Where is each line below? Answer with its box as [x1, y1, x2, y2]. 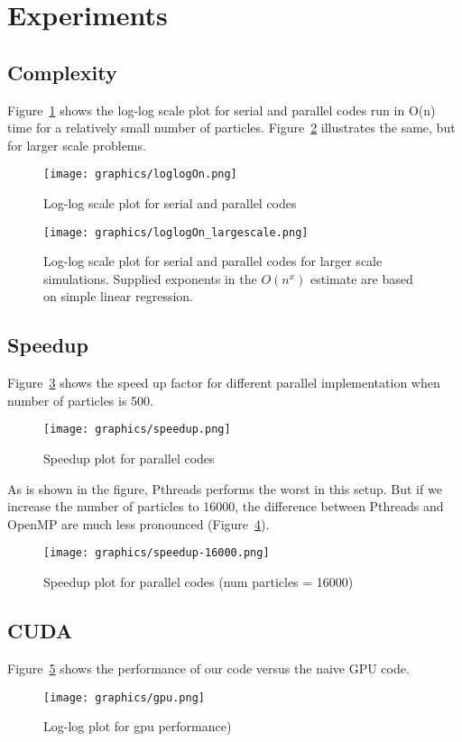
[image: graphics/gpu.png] [43, 691, 205, 704]
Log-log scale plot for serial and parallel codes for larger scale [43, 252, 383, 270]
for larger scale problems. [7, 135, 146, 154]
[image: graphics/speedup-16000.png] [43, 546, 270, 560]
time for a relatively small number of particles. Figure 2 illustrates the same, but [7, 118, 456, 137]
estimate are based [310, 269, 413, 288]
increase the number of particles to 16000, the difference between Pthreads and [7, 497, 444, 516]
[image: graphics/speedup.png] [43, 423, 231, 436]
